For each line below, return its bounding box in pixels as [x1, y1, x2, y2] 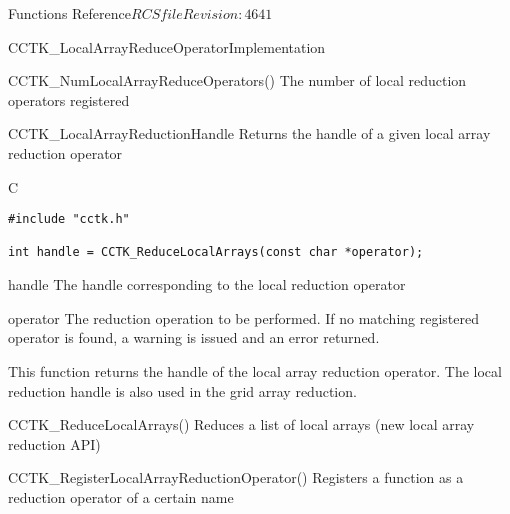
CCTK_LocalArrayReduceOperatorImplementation [8, 36, 326, 57]
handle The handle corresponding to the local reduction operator [8, 274, 406, 295]
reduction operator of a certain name [8, 486, 234, 507]
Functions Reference [8, 3, 132, 23]
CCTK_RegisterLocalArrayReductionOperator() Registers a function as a [8, 467, 464, 488]
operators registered [8, 89, 130, 110]
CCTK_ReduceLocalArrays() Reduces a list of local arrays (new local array [8, 414, 475, 435]
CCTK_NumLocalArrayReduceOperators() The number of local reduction [8, 70, 467, 91]
